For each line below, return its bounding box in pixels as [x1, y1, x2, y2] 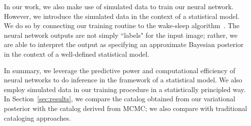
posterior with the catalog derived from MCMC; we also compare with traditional [4, 103, 247, 113]
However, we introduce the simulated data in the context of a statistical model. [4, 11, 240, 21]
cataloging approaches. [4, 112, 71, 123]
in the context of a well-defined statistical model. [4, 48, 150, 59]
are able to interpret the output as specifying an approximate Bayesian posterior [4, 39, 244, 49]
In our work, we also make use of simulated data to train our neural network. [4, 1, 234, 11]
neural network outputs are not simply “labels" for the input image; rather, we [4, 30, 237, 40]
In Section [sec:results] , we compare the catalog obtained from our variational [4, 94, 235, 104]
